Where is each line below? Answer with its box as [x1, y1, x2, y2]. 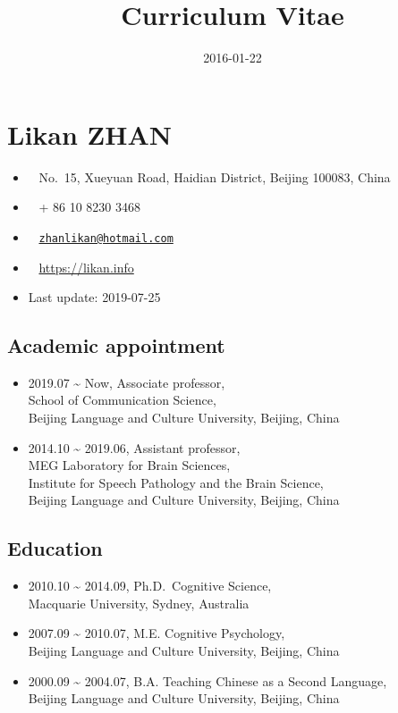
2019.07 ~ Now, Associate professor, [28, 373, 225, 391]
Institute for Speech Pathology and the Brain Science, [28, 473, 324, 491]
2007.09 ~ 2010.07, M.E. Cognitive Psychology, [28, 624, 285, 642]
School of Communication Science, [28, 390, 216, 409]
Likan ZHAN [7, 115, 172, 152]
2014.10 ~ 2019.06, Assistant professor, [28, 438, 241, 457]
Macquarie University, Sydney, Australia [28, 593, 250, 612]
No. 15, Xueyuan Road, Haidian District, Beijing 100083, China [38, 167, 391, 186]
